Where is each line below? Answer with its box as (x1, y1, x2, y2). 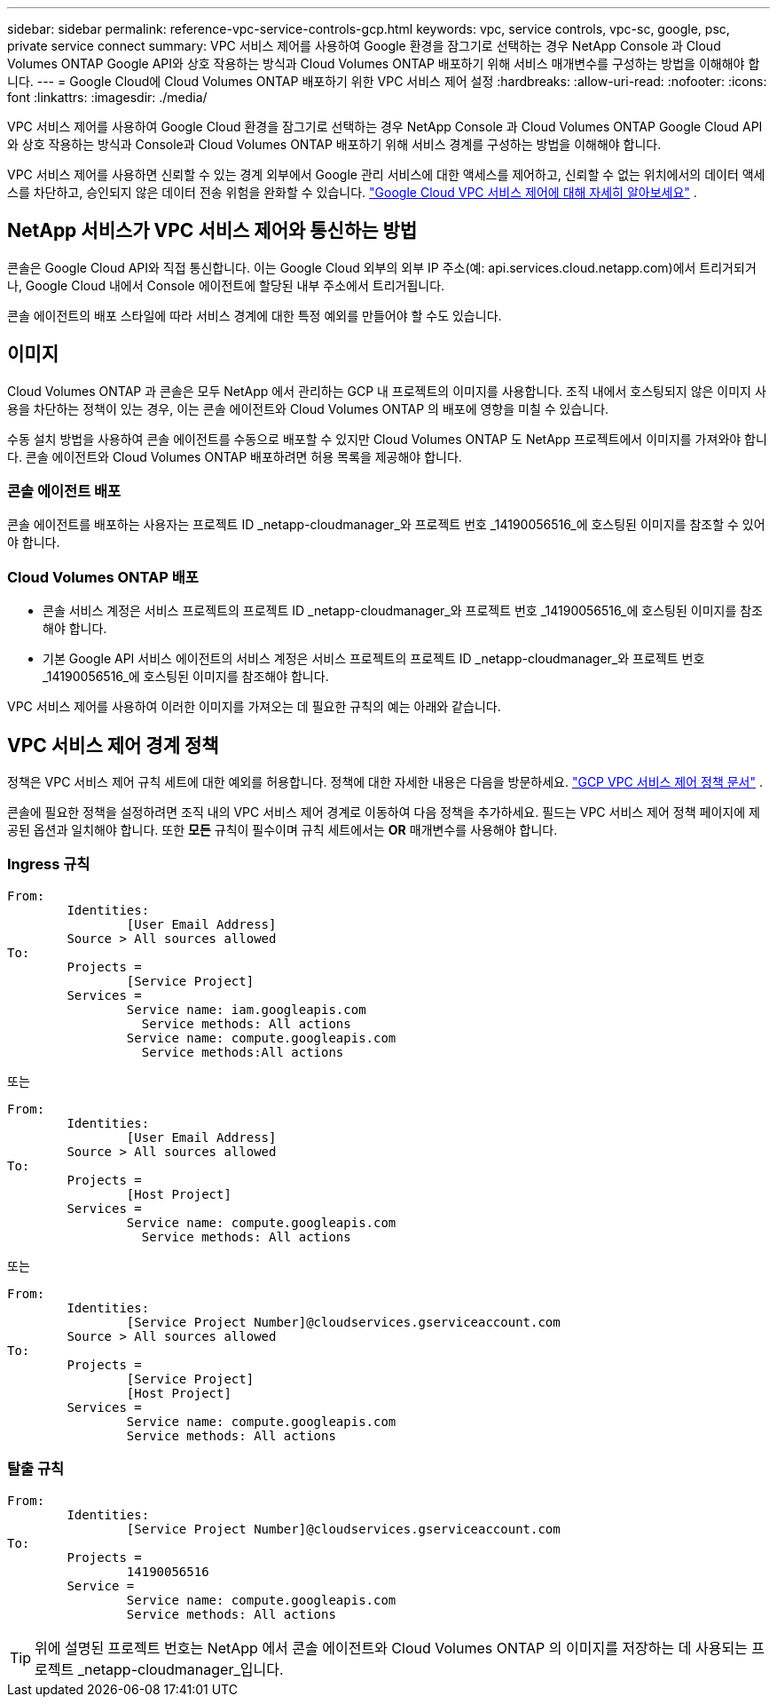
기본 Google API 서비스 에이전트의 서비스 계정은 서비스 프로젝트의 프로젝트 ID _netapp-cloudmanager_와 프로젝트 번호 (43, 651, 705, 667)
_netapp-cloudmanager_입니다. (77, 1660, 284, 1678)
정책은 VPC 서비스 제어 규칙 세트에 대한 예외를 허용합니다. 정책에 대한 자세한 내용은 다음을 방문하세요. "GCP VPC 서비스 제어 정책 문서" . (7, 774, 763, 790)
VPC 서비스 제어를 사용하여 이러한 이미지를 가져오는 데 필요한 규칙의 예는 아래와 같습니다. (7, 699, 501, 715)
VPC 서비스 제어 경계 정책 (7, 733, 219, 757)
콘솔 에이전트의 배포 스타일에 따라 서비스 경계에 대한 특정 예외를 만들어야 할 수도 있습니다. (7, 307, 502, 323)
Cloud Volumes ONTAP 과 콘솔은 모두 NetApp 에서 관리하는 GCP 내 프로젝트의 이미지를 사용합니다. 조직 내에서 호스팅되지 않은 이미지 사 (7, 383, 766, 399)
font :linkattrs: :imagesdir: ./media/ (7, 90, 208, 105)
